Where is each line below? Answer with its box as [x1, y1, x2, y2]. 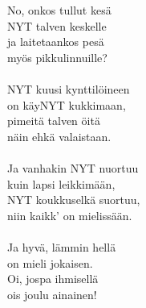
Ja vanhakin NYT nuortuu [7, 159, 139, 176]
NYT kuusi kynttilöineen [7, 80, 130, 97]
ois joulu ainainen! [7, 285, 97, 302]
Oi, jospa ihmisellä [7, 270, 99, 287]
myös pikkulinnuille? [7, 48, 107, 65]
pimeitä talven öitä [7, 112, 100, 129]
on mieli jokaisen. [7, 254, 93, 271]
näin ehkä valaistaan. [7, 127, 112, 144]
